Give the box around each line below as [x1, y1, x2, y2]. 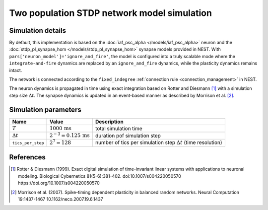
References [9, 153, 46, 161]
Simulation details [9, 26, 67, 35]
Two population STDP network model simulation [9, 7, 212, 18]
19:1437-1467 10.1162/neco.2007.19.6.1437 [18, 196, 104, 202]
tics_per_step [12, 140, 44, 146]
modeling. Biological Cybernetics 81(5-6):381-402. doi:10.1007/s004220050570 [18, 173, 181, 179]
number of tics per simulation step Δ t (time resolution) [95, 139, 223, 146]
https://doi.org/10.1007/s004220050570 [18, 180, 100, 186]
